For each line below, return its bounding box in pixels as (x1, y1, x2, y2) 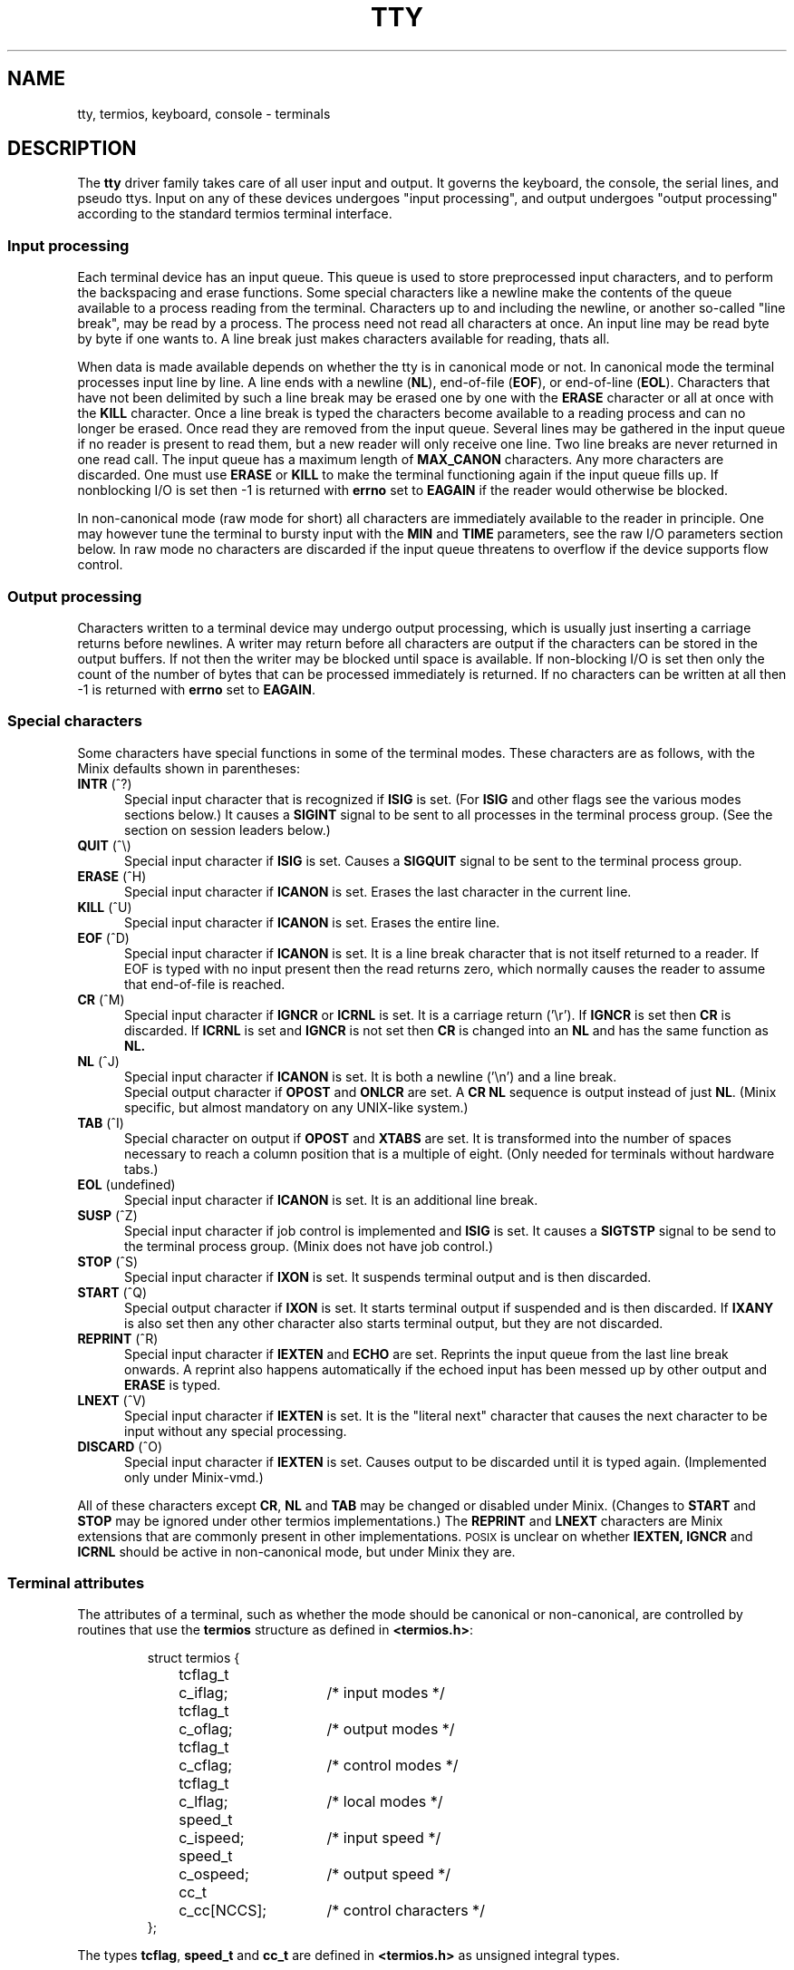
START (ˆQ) (77, 1284, 148, 1300)
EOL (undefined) (77, 1176, 176, 1192)
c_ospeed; (179, 1865, 249, 1884)
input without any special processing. (124, 1422, 347, 1439)
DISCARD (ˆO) (77, 1438, 162, 1454)
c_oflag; (179, 1720, 233, 1739)
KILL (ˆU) (77, 898, 132, 915)
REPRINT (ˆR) (77, 1330, 159, 1346)
